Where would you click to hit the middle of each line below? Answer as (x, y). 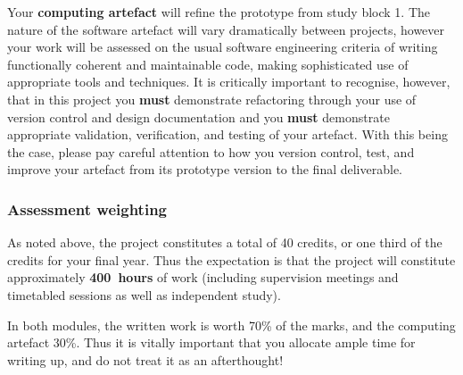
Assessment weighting (87, 208)
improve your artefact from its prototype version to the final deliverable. (205, 169)
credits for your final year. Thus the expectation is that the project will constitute (231, 259)
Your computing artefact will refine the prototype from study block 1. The (219, 12)
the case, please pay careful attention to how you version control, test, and (211, 151)
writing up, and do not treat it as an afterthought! (145, 359)
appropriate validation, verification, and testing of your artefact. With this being (227, 134)
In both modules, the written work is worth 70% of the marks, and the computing (231, 325)
